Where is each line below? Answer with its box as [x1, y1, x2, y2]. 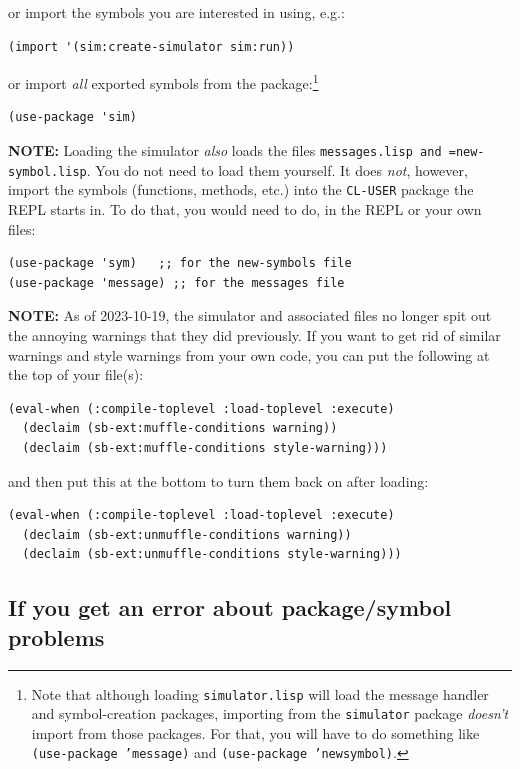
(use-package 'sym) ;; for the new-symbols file [8, 256, 352, 271]
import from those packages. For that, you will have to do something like [31, 722, 480, 743]
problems [8, 621, 105, 652]
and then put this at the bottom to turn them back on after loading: [8, 470, 429, 491]
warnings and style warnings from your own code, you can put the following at [8, 344, 490, 365]
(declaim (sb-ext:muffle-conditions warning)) [22, 421, 338, 436]
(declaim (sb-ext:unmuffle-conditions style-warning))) [22, 547, 402, 562]
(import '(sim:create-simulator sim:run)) [8, 39, 295, 54]
